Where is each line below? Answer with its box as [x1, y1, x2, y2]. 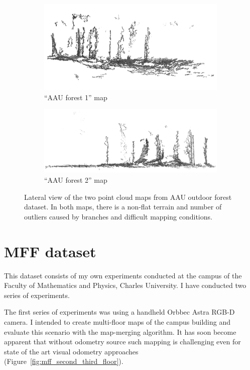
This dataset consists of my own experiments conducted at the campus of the [4, 270, 242, 280]
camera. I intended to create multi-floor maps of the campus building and [4, 316, 230, 327]
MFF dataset [4, 241, 96, 261]
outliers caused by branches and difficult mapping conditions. [24, 211, 212, 221]
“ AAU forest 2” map [44, 175, 107, 185]
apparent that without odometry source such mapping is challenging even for [4, 336, 241, 347]
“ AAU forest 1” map [44, 92, 107, 102]
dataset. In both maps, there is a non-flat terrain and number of [24, 201, 222, 212]
